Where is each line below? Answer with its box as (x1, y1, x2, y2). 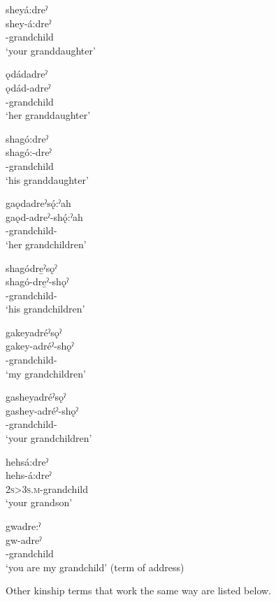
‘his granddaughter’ (6, 172, 89, 187)
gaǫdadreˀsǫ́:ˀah (6, 196, 71, 210)
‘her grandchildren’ (6, 236, 87, 251)
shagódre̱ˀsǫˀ (6, 260, 57, 275)
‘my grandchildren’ (6, 366, 86, 380)
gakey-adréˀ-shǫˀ (6, 338, 74, 353)
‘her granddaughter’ (6, 108, 91, 122)
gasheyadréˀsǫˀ (6, 389, 66, 404)
